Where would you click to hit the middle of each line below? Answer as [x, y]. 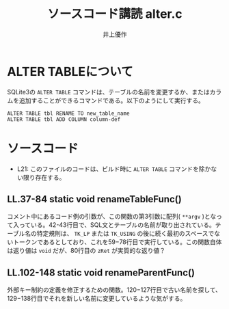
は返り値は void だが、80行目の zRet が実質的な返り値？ [86, 251]
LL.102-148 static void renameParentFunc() [101, 272]
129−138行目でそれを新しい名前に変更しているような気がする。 [97, 299]
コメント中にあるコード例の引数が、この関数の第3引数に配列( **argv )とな [112, 217]
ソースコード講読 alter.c [115, 14]
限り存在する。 [44, 177]
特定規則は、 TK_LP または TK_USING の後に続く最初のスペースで [125, 234]
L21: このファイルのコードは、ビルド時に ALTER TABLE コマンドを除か [114, 169]
